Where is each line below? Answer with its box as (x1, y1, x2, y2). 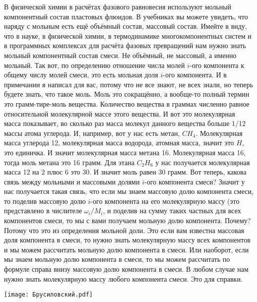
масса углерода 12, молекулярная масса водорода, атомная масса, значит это (4, 137, 234, 148)
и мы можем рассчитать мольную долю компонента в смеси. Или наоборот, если (4, 244, 249, 254)
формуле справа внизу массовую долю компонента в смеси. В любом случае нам (4, 264, 249, 274)
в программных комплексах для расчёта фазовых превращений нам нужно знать (4, 40, 246, 51)
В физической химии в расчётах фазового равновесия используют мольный (4, 1, 232, 11)
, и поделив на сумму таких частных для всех (103, 205, 241, 216)
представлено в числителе (4, 205, 82, 216)
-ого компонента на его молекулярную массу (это (90, 195, 240, 206)
